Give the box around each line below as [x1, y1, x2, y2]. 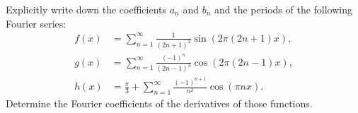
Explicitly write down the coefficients [6, 2, 167, 16]
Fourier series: [6, 16, 67, 30]
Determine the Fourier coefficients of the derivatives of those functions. [6, 96, 313, 111]
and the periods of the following [214, 2, 352, 16]
